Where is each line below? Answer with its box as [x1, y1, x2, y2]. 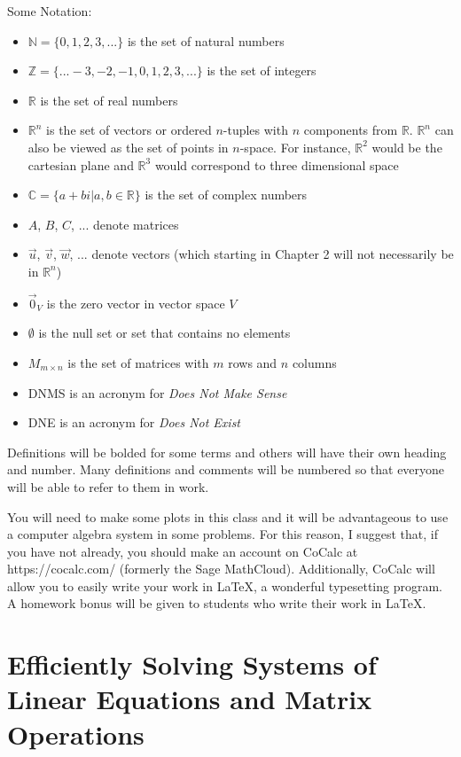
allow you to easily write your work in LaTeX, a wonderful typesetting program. [7, 576, 442, 595]
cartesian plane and [27, 155, 134, 174]
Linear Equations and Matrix [7, 681, 372, 717]
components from [303, 121, 398, 139]
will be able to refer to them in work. [7, 477, 209, 496]
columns [292, 353, 337, 371]
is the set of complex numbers [145, 185, 308, 204]
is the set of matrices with [67, 353, 209, 371]
